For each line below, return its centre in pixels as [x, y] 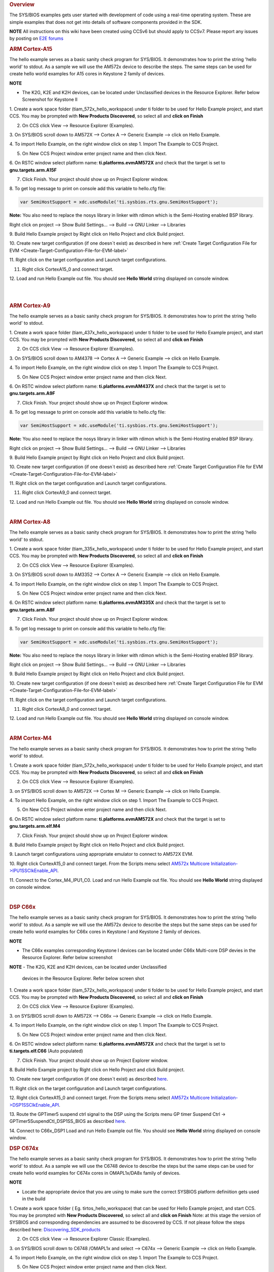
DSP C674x [24, 1148]
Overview [22, 4]
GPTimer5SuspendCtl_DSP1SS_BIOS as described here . [68, 1121]
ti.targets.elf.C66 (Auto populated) [46, 1051]
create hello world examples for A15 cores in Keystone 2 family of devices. [87, 74]
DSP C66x [22, 907]
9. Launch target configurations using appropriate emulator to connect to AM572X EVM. [101, 854]
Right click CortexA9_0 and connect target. [67, 493]
